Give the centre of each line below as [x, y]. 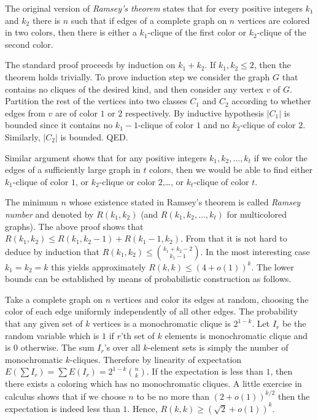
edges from [25, 113]
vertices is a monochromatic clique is [162, 323]
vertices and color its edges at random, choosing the [211, 299]
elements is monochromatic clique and [236, 335]
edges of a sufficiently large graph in [73, 170]
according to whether [271, 101]
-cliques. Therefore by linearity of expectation [156, 359]
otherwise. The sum [57, 347]
